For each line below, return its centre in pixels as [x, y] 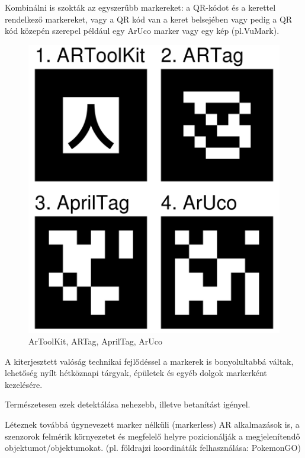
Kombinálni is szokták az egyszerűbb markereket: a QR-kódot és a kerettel [140, 7]
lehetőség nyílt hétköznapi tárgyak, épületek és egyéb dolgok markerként [136, 373]
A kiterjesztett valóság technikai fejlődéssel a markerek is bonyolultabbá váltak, [149, 361]
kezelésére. [24, 384]
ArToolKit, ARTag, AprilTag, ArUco [95, 341]
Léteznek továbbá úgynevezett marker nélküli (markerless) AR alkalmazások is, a [152, 424]
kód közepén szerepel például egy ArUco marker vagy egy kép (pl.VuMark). [142, 31]
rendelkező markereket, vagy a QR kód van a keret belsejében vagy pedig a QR [149, 19]
